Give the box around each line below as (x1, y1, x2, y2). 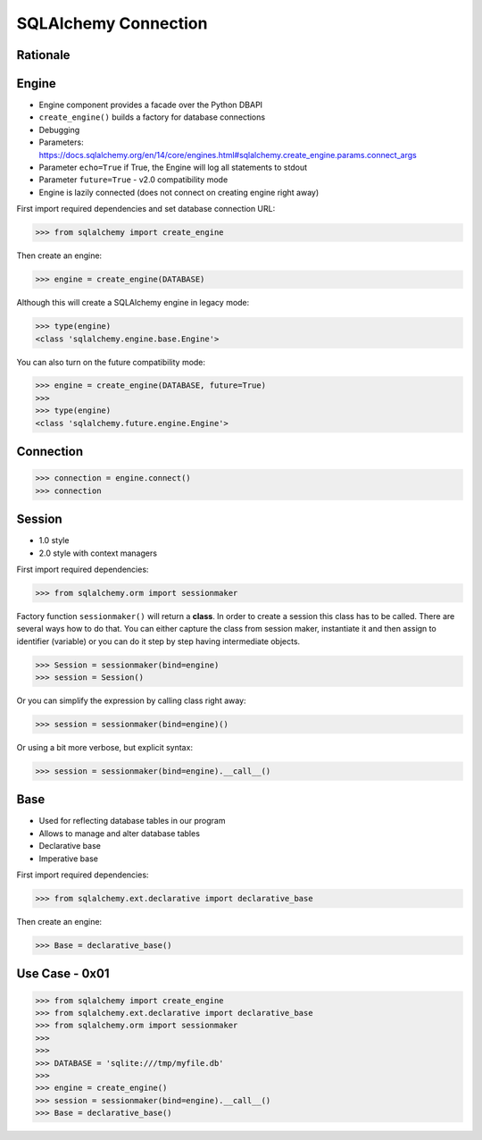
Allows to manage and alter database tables (38, 827, 201, 839)
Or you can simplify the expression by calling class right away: (16, 695, 246, 706)
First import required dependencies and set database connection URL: (16, 204, 276, 214)
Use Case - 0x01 (16, 966, 110, 982)
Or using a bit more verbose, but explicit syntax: (16, 742, 194, 752)
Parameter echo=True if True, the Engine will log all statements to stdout (38, 162, 308, 173)
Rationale (16, 47, 71, 63)
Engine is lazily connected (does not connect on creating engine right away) (38, 187, 320, 197)
